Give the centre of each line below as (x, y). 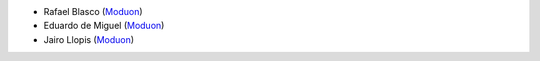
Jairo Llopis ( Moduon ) (89, 39)
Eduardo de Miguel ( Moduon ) (104, 26)
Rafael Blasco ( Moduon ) (93, 11)
